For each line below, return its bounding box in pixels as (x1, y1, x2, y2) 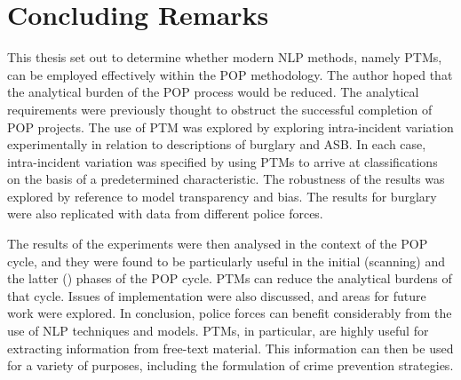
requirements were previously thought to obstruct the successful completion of (7, 99, 433, 118)
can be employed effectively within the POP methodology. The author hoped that (7, 65, 453, 83)
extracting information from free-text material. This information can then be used (7, 338, 454, 357)
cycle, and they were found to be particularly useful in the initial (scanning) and (7, 251, 446, 270)
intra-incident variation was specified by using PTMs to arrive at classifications (7, 152, 438, 170)
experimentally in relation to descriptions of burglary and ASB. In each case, (7, 135, 426, 154)
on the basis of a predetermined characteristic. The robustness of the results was (7, 170, 445, 188)
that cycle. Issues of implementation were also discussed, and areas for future (7, 286, 426, 305)
